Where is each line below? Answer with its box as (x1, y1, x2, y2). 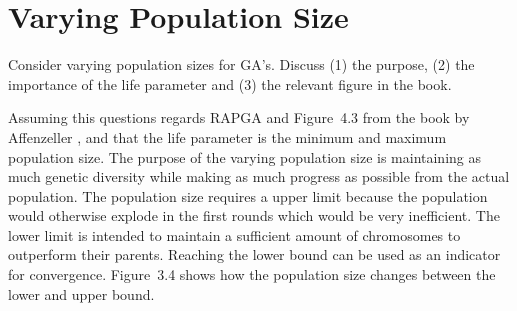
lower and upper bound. (8, 283, 155, 304)
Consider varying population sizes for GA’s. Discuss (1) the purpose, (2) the (8, 54, 475, 75)
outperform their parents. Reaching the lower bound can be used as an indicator (8, 244, 501, 265)
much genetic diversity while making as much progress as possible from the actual (8, 166, 510, 187)
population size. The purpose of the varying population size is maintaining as (8, 146, 482, 167)
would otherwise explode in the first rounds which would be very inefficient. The (8, 205, 500, 226)
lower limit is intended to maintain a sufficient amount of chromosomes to (8, 224, 461, 245)
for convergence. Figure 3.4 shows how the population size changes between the (8, 264, 496, 285)
